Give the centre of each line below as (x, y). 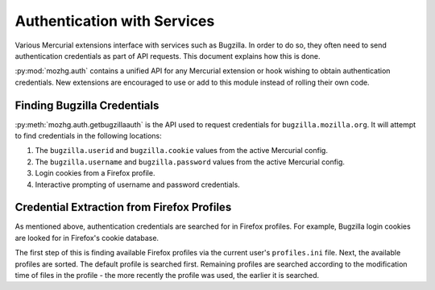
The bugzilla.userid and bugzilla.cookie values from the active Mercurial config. (181, 151)
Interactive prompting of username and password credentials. (138, 184)
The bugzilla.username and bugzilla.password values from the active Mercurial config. (190, 162)
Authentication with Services (115, 21)
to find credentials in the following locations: (89, 136)
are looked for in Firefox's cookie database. (87, 238)
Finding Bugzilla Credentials (87, 105)
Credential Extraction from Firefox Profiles (123, 207)
